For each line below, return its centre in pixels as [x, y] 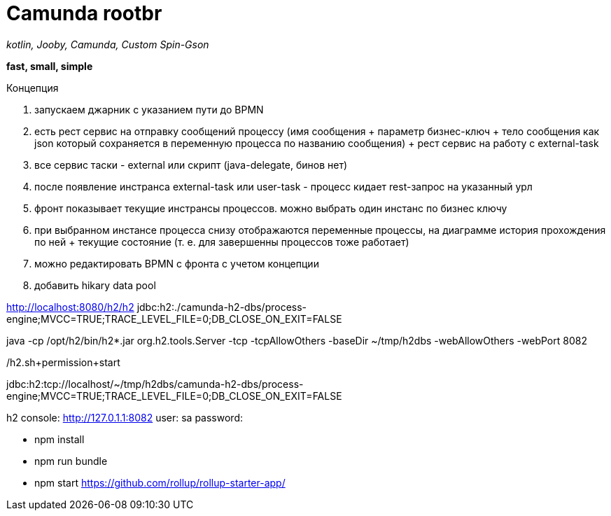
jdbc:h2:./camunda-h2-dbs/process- [222, 307]
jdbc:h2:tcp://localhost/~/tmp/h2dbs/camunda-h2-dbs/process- [155, 384]
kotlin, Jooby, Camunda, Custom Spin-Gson [108, 44]
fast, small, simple [50, 66]
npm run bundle [71, 461]
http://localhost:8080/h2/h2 [70, 307]
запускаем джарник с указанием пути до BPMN [149, 109]
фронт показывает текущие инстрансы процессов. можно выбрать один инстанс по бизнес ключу [271, 208]
